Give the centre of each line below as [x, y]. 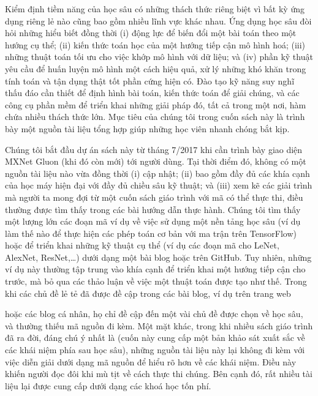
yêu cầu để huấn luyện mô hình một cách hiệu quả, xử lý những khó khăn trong [156, 68]
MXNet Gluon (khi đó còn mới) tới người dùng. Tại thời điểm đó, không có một [156, 161]
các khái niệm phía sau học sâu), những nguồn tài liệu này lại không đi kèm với [155, 350]
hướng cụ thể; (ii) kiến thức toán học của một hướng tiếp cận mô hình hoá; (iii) [155, 44]
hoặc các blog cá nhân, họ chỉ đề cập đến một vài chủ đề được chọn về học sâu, [154, 314]
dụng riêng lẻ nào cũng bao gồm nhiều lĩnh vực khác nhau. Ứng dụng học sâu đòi [158, 21]
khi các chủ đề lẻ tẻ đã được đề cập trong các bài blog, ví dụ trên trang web [148, 293]
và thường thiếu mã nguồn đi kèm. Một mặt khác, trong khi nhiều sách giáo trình [159, 325]
